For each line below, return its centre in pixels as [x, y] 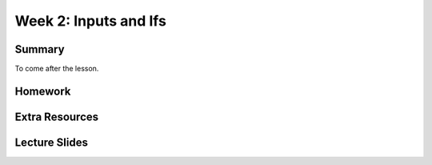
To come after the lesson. [57, 69]
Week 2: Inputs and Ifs [91, 21]
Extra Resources [57, 117]
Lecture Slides [51, 142]
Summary [40, 49]
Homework [43, 91]
